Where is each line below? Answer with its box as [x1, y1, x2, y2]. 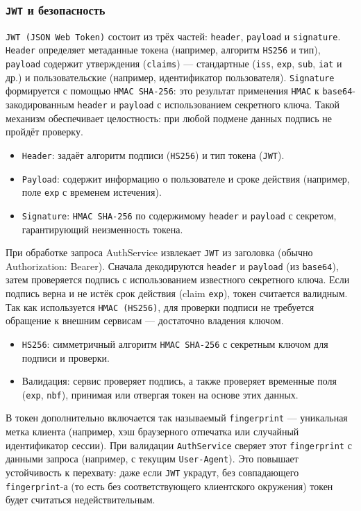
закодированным [6, 97, 74, 112]
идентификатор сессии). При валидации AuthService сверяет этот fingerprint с [6, 437, 352, 452]
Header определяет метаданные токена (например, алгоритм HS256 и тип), [6, 42, 321, 57]
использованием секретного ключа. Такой [165, 97, 340, 112]
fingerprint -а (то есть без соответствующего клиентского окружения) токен [6, 478, 333, 493]
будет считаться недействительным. [6, 492, 156, 507]
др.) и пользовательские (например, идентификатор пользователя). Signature [6, 69, 335, 84]
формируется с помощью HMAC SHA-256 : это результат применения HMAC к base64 [6, 83, 353, 98]
